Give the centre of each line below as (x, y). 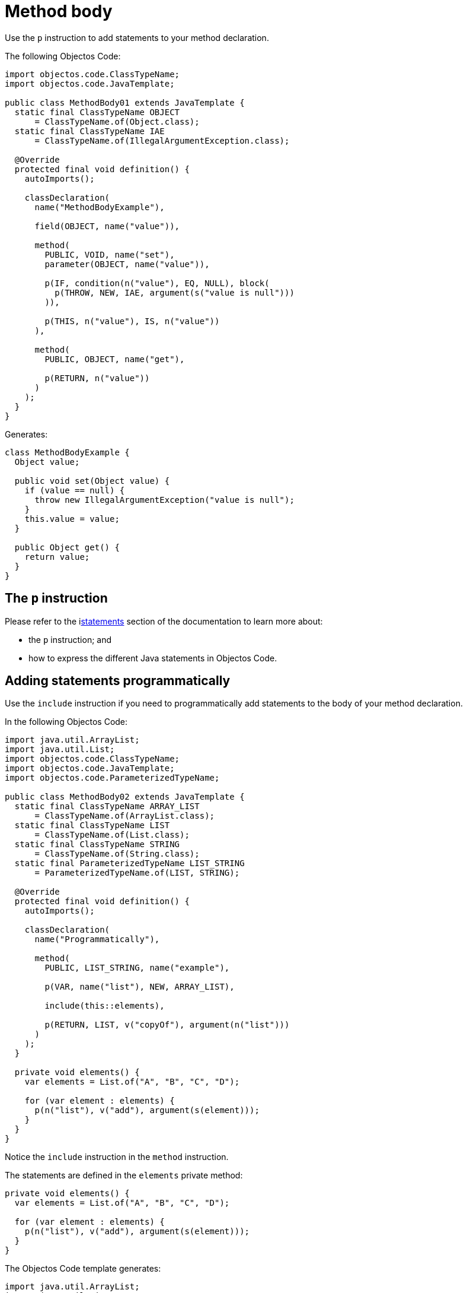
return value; (57, 557)
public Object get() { (67, 547)
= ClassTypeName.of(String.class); (117, 854)
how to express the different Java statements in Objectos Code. (153, 658)
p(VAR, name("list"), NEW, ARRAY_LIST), (140, 987)
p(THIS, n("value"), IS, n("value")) (132, 321)
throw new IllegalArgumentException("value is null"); (164, 500)
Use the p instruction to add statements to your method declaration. (137, 37)
